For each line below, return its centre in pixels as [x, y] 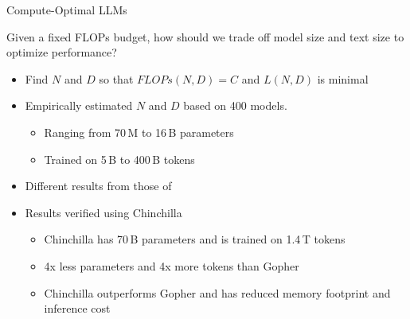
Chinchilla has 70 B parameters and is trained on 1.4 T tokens [195, 239]
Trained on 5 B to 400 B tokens [119, 159]
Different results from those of [98, 186]
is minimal [343, 78]
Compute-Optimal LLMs [67, 10]
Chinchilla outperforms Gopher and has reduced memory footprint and [217, 292]
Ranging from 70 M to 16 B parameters [139, 132]
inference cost [77, 308]
